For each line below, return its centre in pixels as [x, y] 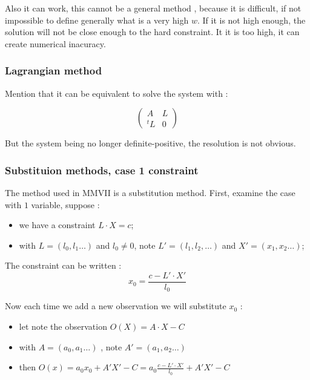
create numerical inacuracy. [55, 43]
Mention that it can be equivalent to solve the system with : [117, 93]
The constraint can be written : [63, 265]
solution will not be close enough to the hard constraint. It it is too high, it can [152, 32]
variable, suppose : [65, 204]
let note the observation [63, 326]
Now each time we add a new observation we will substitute [116, 306]
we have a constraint [57, 225]
